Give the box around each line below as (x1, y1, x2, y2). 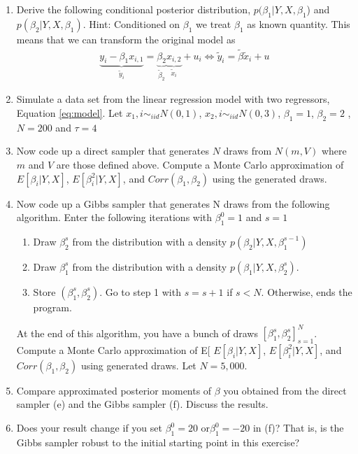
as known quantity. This (247, 16, 350, 31)
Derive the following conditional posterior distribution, (16, 2, 251, 16)
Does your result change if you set (16, 420, 162, 435)
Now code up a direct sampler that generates (16, 143, 209, 158)
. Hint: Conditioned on (83, 16, 180, 31)
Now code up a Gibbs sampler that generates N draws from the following (16, 196, 330, 211)
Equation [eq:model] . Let (16, 105, 123, 120)
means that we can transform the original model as (16, 31, 236, 46)
